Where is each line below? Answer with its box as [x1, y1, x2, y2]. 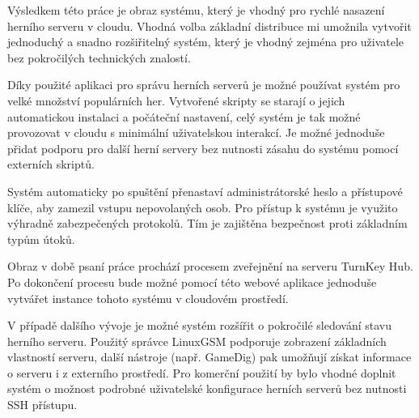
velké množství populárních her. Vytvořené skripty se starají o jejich [7, 92, 345, 109]
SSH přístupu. [7, 396, 78, 413]
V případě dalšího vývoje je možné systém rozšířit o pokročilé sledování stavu [7, 317, 392, 334]
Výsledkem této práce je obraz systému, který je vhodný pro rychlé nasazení [7, 2, 385, 18]
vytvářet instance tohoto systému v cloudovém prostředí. [7, 289, 289, 306]
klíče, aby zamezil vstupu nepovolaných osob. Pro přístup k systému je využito [7, 198, 398, 215]
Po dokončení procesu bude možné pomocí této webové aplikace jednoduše [7, 273, 377, 290]
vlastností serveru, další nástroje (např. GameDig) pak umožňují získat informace [7, 348, 412, 365]
